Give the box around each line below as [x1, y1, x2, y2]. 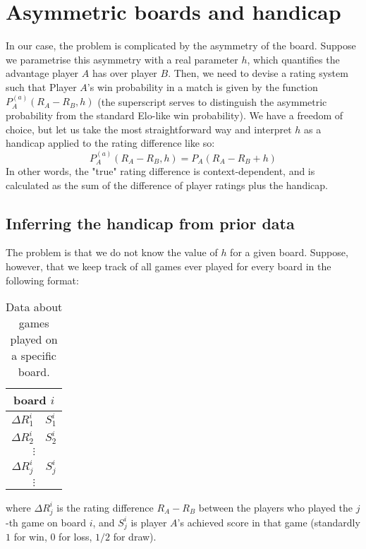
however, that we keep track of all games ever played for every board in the [6, 258, 331, 273]
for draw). [113, 529, 157, 544]
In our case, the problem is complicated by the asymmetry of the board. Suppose [6, 38, 356, 53]
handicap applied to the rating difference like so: [6, 135, 215, 150]
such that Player [6, 79, 77, 94]
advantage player [6, 66, 79, 80]
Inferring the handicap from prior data [6, 212, 295, 234]
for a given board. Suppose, [230, 245, 348, 260]
